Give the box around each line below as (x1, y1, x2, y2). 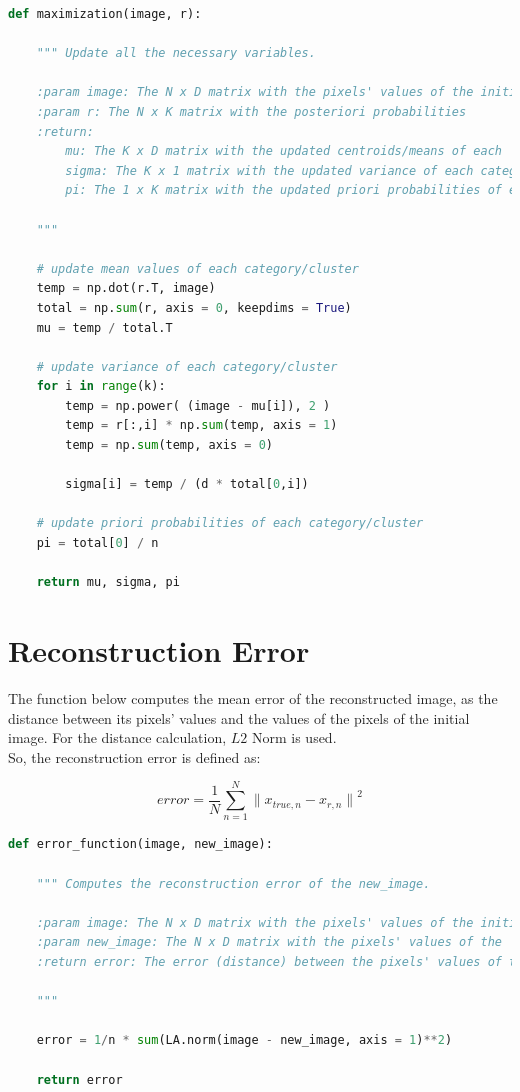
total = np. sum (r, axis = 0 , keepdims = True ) (36, 300, 352, 315)
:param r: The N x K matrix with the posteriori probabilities (36, 104, 467, 119)
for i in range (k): (36, 379, 166, 394)
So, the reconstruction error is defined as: (8, 746, 261, 767)
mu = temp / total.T (36, 320, 173, 335)
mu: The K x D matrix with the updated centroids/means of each (65, 144, 502, 159)
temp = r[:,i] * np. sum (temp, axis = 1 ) (65, 418, 338, 433)
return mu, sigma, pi (36, 575, 180, 590)
